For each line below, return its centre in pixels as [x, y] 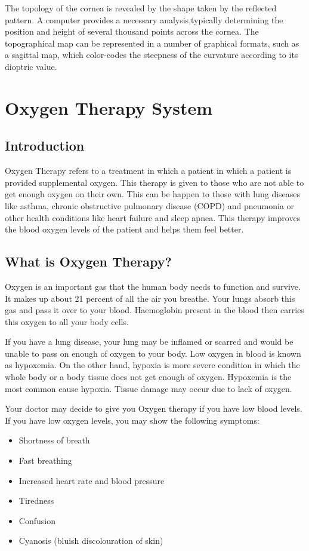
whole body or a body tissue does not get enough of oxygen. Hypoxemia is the [148, 377]
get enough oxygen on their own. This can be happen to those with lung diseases [153, 194]
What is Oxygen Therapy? [88, 261]
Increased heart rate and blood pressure [92, 480]
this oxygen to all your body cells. [67, 321]
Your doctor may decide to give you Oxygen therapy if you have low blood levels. [154, 408]
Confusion [37, 520]
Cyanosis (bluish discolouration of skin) [91, 541]
